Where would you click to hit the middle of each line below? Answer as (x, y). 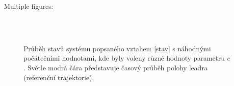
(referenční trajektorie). (59, 77)
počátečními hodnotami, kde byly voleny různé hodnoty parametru (124, 58)
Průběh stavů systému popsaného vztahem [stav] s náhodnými (117, 48)
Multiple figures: (29, 6)
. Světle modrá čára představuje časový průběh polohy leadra (116, 67)
